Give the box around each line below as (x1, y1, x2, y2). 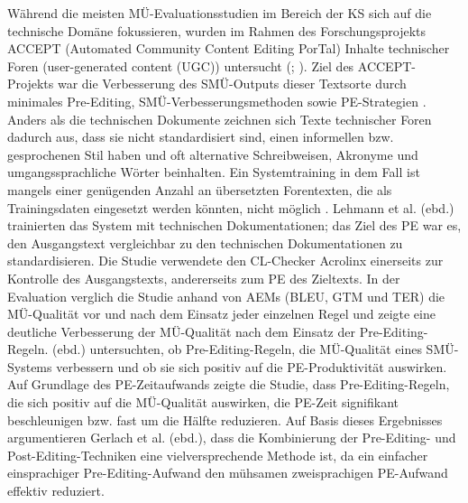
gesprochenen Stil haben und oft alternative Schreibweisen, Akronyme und (7, 144, 418, 163)
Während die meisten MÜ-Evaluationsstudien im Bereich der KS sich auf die (7, 4, 432, 22)
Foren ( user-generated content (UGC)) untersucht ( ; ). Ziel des (7, 56, 354, 75)
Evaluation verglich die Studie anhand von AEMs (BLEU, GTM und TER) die (7, 286, 445, 305)
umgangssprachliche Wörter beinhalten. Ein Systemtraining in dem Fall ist (7, 163, 420, 182)
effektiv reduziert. (7, 481, 105, 500)
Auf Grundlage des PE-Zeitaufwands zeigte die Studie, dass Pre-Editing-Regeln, (7, 375, 450, 394)
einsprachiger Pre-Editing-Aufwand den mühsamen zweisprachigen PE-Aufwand (7, 463, 448, 482)
